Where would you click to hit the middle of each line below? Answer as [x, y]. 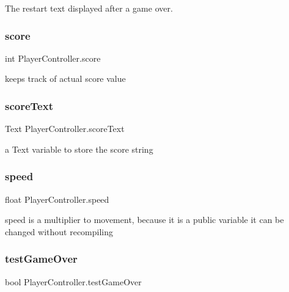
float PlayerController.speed [57, 199]
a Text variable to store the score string [79, 149]
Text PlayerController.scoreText [65, 129]
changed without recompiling [59, 231]
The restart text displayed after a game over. [89, 8]
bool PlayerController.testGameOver [73, 281]
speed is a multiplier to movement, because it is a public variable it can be [144, 220]
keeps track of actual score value [65, 78]
